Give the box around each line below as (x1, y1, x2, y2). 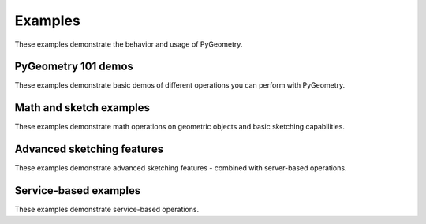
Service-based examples (14, 184, 141, 197)
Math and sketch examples (14, 101, 150, 114)
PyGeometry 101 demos (14, 60, 134, 73)
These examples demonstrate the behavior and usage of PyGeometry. (14, 39, 243, 49)
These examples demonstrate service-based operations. (14, 205, 200, 215)
